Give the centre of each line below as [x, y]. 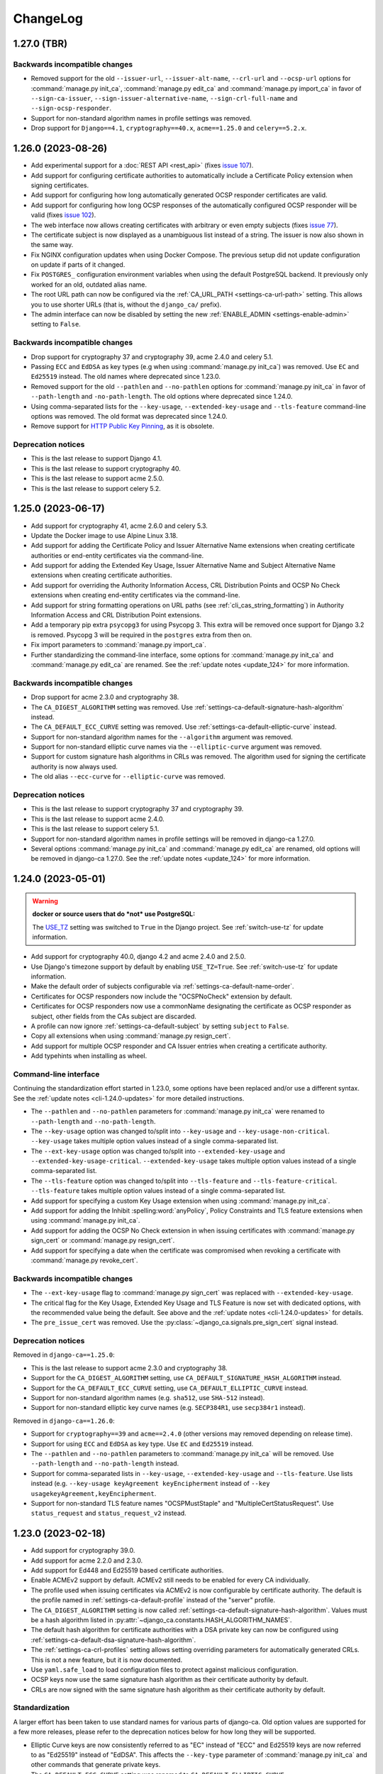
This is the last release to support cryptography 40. [106, 468]
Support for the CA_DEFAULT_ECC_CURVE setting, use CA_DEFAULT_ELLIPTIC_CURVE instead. [170, 1388]
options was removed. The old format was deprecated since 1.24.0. [129, 416]
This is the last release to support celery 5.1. [95, 829]
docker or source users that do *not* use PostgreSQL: [113, 914]
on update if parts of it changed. [78, 265]
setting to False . [56, 324]
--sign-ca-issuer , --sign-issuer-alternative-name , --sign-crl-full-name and [164, 99]
